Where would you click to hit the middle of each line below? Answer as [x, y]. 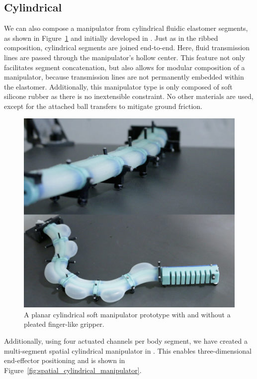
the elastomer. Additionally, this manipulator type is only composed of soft [118, 86]
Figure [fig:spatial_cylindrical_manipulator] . [73, 370]
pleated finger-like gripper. [64, 324]
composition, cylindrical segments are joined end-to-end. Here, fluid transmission [127, 47]
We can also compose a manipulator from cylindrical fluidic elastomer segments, [126, 28]
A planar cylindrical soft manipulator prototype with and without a [127, 314]
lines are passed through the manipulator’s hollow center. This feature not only [125, 57]
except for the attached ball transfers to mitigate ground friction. [103, 106]
